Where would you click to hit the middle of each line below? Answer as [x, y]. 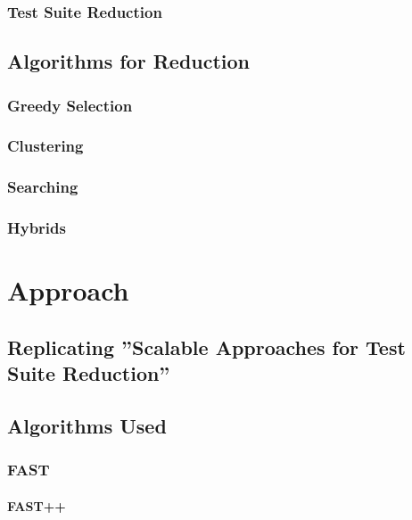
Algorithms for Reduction [129, 61]
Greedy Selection [70, 105]
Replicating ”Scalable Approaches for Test [206, 347]
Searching [43, 187]
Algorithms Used [87, 425]
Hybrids [37, 228]
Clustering [45, 146]
